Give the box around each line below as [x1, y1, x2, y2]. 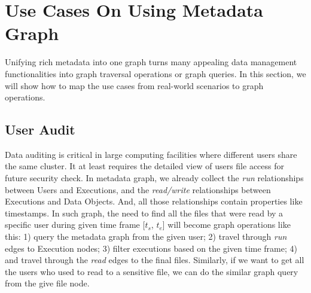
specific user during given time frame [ [5, 218, 145, 231]
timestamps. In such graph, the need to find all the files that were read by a [5, 206, 283, 219]
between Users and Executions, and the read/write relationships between [5, 183, 271, 196]
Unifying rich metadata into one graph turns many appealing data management [5, 56, 297, 68]
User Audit [5, 120, 75, 139]
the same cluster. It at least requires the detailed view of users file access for [5, 160, 284, 172]
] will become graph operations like [162, 218, 291, 231]
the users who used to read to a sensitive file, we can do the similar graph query [5, 265, 298, 277]
